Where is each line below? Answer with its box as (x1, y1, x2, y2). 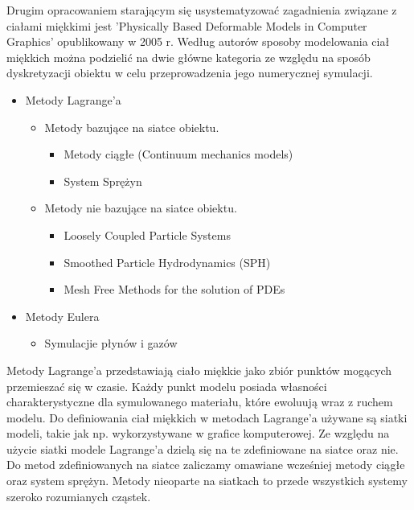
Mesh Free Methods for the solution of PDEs (64, 281, 285, 298)
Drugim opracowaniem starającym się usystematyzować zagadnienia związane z (6, 2, 397, 18)
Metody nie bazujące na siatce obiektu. (44, 199, 237, 216)
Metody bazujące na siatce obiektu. (44, 118, 219, 135)
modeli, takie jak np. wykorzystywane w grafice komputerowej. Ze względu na (6, 425, 390, 442)
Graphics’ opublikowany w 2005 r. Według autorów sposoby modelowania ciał (6, 33, 390, 50)
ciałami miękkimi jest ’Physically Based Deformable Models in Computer (6, 17, 367, 34)
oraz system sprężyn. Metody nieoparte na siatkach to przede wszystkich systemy (6, 472, 408, 489)
